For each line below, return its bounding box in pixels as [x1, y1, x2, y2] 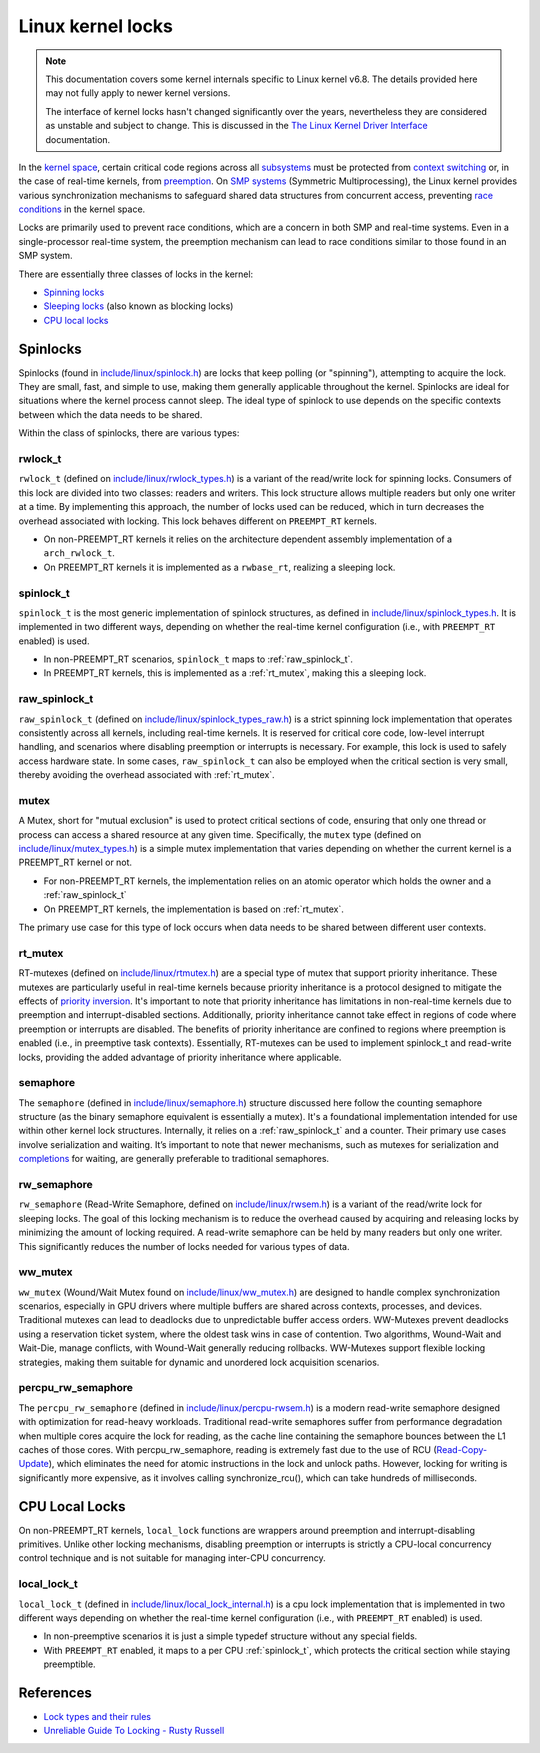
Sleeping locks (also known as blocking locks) [43, 300, 234, 312]
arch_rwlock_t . [43, 547, 115, 559]
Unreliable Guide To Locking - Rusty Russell [43, 1725, 225, 1737]
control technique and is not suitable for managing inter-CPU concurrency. [18, 1552, 326, 1564]
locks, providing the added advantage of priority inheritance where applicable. [18, 1051, 342, 1063]
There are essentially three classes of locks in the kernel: [18, 268, 254, 280]
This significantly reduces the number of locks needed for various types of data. [18, 1240, 350, 1252]
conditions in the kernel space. [18, 203, 146, 215]
